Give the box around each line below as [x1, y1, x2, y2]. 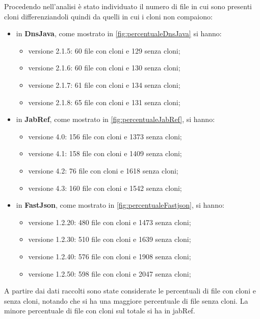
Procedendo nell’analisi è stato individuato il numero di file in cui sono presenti [4, 1, 252, 11]
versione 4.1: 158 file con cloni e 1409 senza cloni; [28, 148, 182, 159]
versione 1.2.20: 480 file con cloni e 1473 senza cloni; [28, 216, 191, 227]
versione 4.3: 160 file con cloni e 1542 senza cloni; [28, 182, 182, 193]
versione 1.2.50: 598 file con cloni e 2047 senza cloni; [28, 268, 191, 279]
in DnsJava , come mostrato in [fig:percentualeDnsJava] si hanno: [16, 28, 222, 39]
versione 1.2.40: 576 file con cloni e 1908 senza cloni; [28, 251, 191, 261]
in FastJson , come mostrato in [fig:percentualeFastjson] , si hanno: [16, 200, 224, 210]
